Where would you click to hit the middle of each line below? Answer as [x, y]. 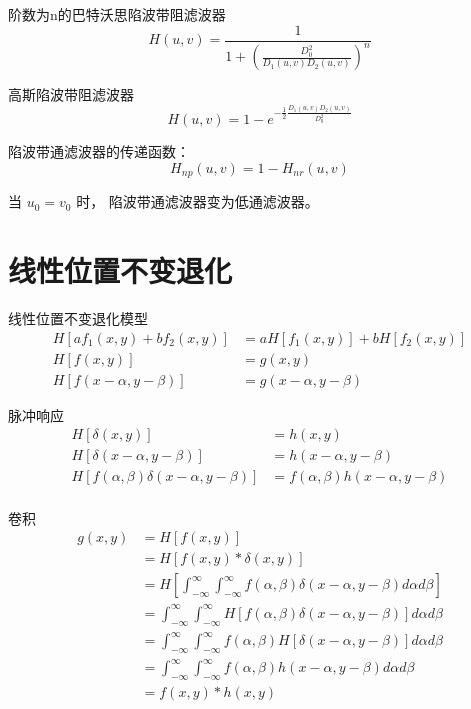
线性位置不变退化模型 [78, 318]
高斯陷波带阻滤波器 [71, 94]
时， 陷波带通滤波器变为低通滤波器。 [197, 201]
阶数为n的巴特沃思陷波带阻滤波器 [117, 14]
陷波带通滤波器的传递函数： [99, 151]
